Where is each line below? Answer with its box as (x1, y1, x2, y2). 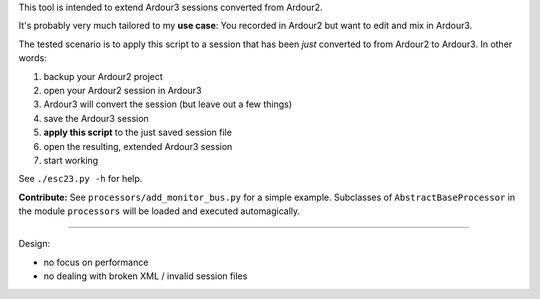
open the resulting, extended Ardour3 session (43, 140, 233, 152)
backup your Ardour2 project (43, 70, 164, 82)
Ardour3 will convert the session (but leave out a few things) (43, 98, 293, 110)
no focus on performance (43, 256, 149, 268)
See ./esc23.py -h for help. (18, 173, 143, 185)
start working (43, 154, 99, 166)
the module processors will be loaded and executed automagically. (18, 205, 301, 217)
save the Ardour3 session (43, 112, 149, 124)
